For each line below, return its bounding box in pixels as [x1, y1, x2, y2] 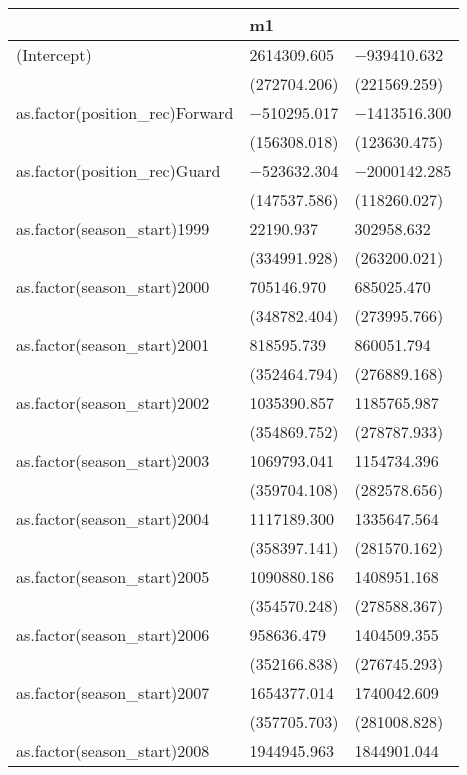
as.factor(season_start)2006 [16, 623, 210, 646]
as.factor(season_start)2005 [16, 565, 210, 588]
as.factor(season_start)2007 [16, 681, 210, 704]
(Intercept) [16, 43, 92, 66]
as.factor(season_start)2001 [16, 333, 210, 356]
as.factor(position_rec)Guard [16, 159, 221, 182]
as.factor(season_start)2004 [16, 507, 210, 530]
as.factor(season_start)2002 [16, 391, 210, 414]
